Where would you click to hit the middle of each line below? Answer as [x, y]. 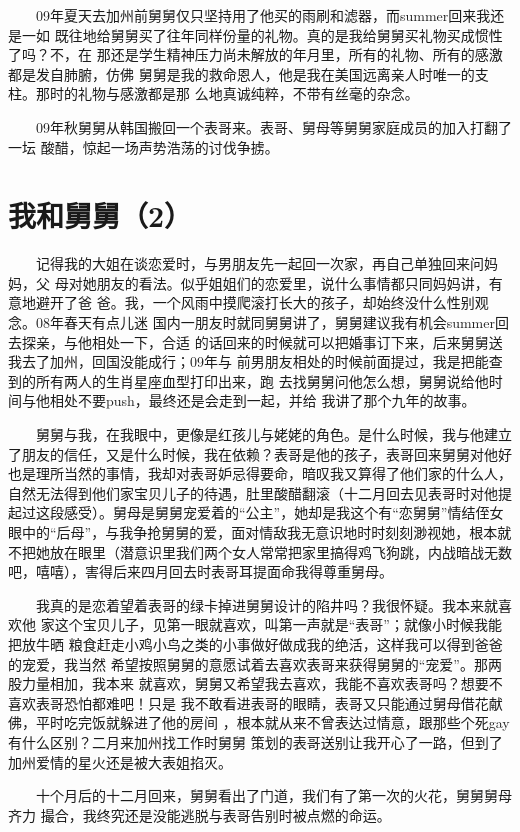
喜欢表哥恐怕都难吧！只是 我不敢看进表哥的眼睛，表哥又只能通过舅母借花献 [255, 702]
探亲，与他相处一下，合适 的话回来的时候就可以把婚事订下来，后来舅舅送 [262, 341]
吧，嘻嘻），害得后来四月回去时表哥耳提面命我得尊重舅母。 [200, 571]
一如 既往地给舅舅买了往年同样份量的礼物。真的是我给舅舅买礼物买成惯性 [262, 34]
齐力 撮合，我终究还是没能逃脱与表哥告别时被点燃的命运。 [199, 814]
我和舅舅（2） [100, 215]
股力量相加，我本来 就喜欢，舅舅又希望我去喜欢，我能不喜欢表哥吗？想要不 [255, 683]
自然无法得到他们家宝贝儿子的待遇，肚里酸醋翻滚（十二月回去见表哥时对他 [253, 492]
